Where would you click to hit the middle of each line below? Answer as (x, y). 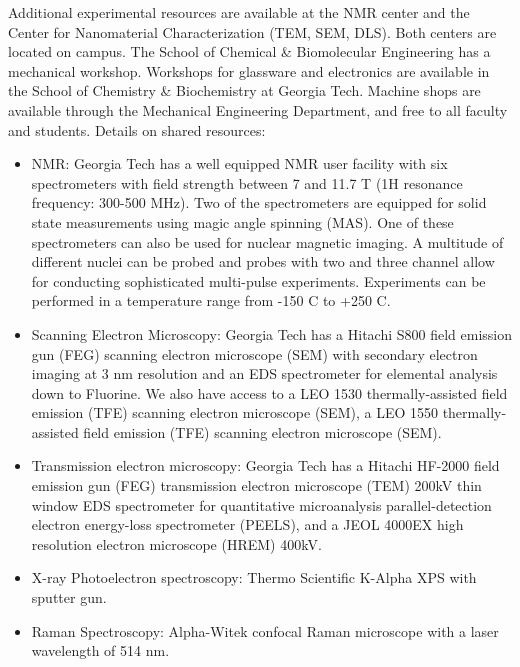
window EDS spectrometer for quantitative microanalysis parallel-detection (261, 504)
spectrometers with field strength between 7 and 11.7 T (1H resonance (247, 182)
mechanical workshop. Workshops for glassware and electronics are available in (249, 70)
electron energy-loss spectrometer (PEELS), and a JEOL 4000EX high (247, 524)
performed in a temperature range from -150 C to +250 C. (211, 300)
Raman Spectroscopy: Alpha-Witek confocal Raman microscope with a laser (265, 630)
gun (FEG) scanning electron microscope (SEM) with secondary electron (254, 353)
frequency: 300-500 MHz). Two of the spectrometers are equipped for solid (259, 202)
